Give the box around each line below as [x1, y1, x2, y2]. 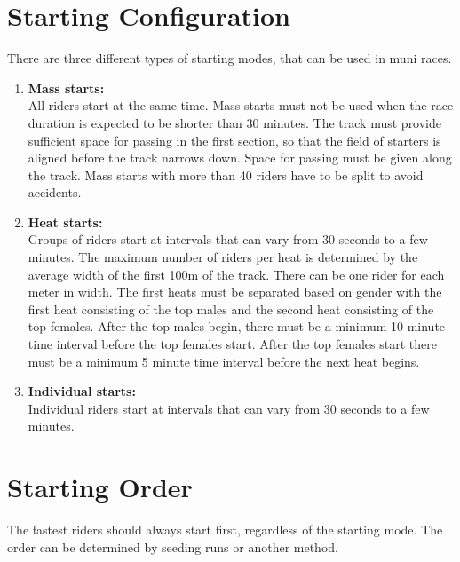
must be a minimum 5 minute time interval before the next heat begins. [28, 352, 420, 370]
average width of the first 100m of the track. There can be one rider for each [28, 265, 445, 283]
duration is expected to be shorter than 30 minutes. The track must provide [28, 113, 442, 131]
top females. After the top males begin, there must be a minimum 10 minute [28, 317, 446, 336]
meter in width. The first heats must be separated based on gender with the [28, 282, 442, 301]
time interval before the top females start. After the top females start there [28, 335, 437, 353]
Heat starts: [28, 212, 103, 231]
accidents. [28, 183, 82, 202]
